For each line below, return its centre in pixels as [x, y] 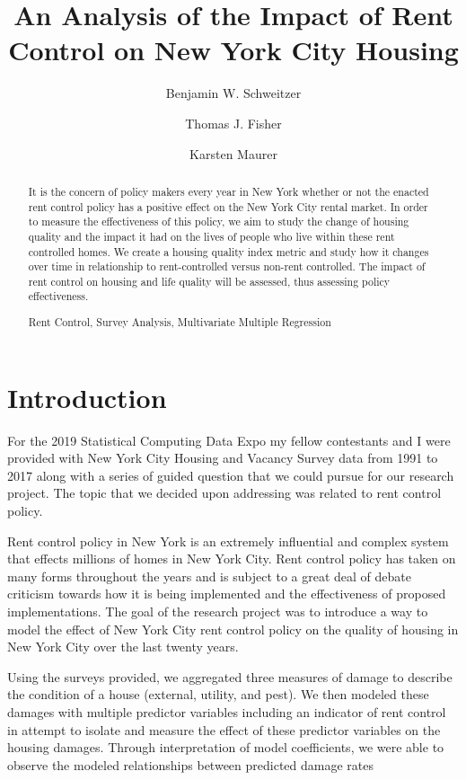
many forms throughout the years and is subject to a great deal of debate [210, 576]
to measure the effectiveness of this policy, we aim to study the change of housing [219, 222]
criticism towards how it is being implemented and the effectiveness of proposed [227, 594]
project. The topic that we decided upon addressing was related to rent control [224, 493]
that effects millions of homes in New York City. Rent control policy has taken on [232, 558]
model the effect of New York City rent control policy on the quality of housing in [233, 629]
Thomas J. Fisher [233, 123]
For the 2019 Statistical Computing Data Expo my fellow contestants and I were [229, 440]
